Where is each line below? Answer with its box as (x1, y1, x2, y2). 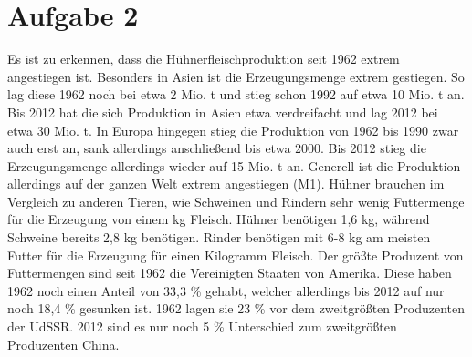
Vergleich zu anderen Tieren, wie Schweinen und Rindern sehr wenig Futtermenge (7, 191, 465, 210)
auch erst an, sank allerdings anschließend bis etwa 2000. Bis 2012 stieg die (7, 138, 426, 158)
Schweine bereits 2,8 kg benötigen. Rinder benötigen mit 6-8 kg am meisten (7, 228, 431, 247)
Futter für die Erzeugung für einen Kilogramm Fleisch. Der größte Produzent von (7, 245, 464, 264)
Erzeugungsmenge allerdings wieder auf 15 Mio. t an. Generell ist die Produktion (7, 156, 461, 175)
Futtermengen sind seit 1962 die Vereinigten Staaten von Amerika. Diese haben (7, 263, 452, 282)
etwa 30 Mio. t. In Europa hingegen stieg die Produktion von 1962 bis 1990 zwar (7, 120, 459, 139)
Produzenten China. (7, 334, 120, 353)
